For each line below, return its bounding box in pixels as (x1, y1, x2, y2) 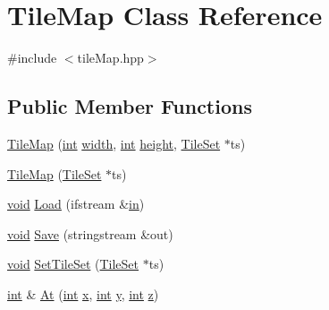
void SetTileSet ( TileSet (7, 254, 139, 273)
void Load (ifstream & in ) (7, 194, 145, 213)
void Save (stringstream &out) (7, 224, 173, 243)
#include (7, 48, 57, 67)
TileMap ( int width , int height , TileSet (7, 133, 221, 152)
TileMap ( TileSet (7, 164, 102, 183)
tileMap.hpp (77, 48, 144, 67)
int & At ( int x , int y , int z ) (7, 284, 159, 303)
